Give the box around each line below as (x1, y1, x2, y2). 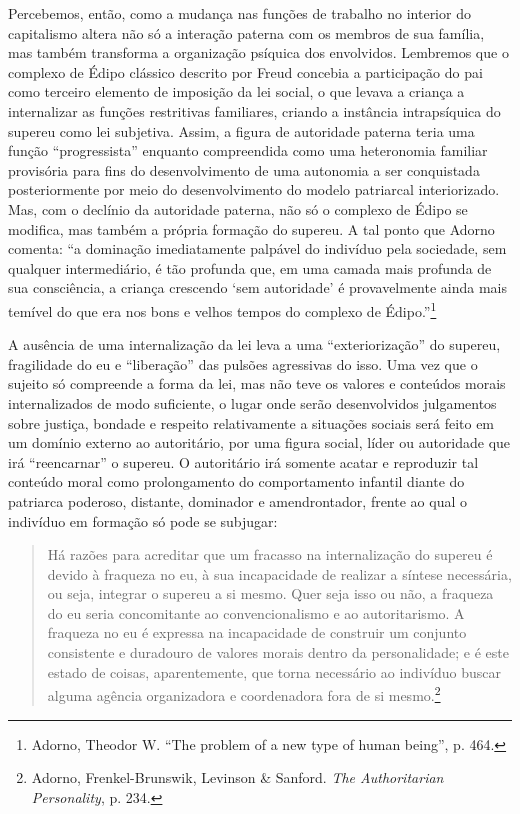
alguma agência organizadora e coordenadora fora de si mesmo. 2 (47, 682, 441, 705)
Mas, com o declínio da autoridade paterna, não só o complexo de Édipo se (8, 198, 468, 219)
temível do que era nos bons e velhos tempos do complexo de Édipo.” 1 (8, 297, 437, 321)
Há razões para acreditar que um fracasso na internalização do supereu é (47, 544, 493, 565)
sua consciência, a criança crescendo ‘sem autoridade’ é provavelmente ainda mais (8, 277, 508, 298)
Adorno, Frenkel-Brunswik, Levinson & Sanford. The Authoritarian (31, 767, 444, 788)
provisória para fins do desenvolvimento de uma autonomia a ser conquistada (8, 159, 480, 180)
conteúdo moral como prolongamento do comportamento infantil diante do (8, 471, 465, 492)
